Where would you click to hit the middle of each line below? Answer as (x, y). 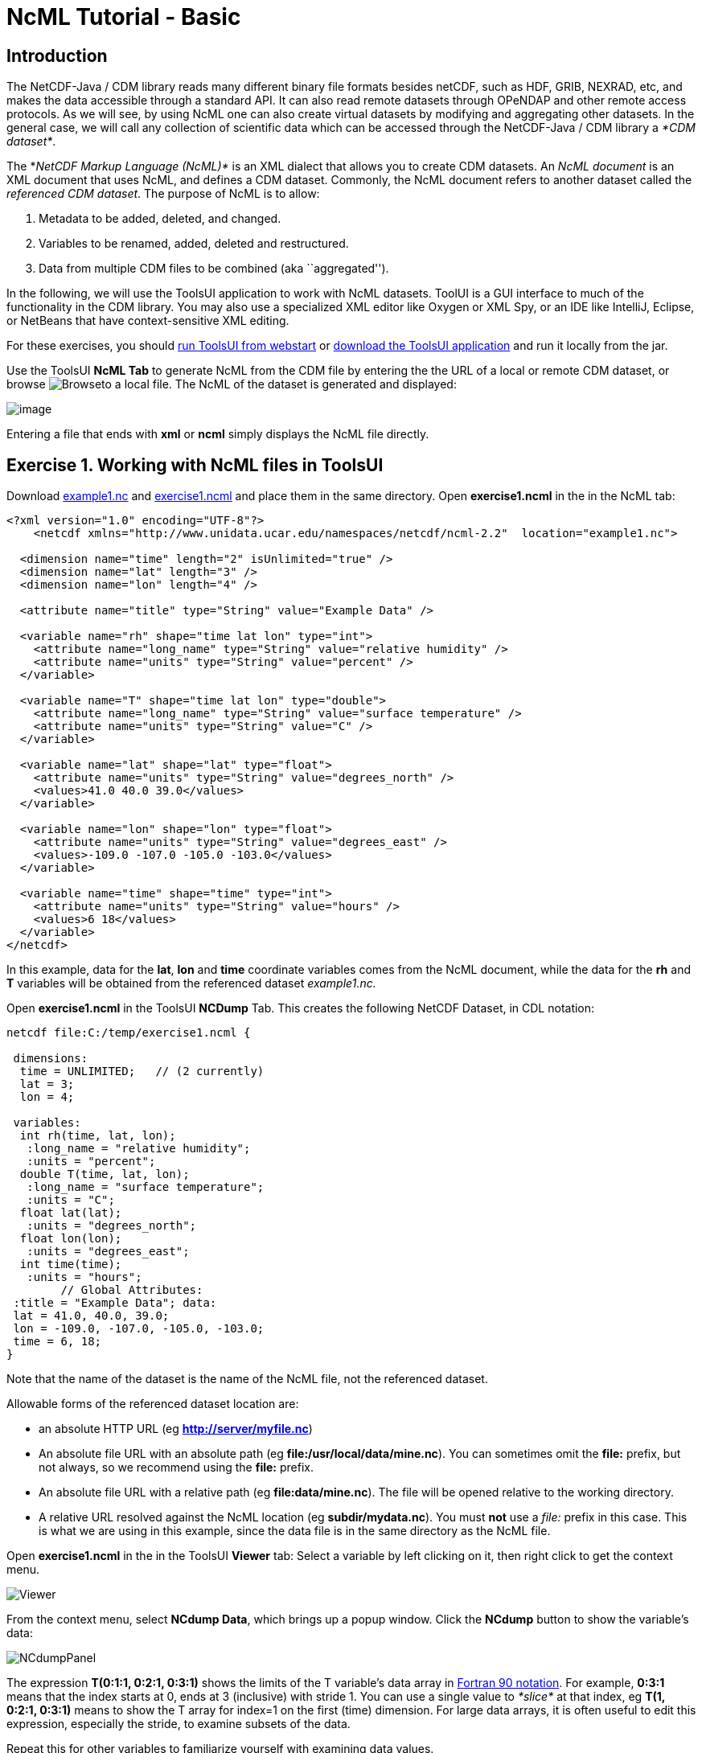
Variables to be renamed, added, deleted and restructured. (194, 244)
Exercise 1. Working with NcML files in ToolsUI (195, 465)
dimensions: (51, 1059)
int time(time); (71, 1264)
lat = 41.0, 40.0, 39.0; (91, 1316)
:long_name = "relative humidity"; (139, 1149)
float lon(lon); (71, 1239)
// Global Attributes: (132, 1290)
